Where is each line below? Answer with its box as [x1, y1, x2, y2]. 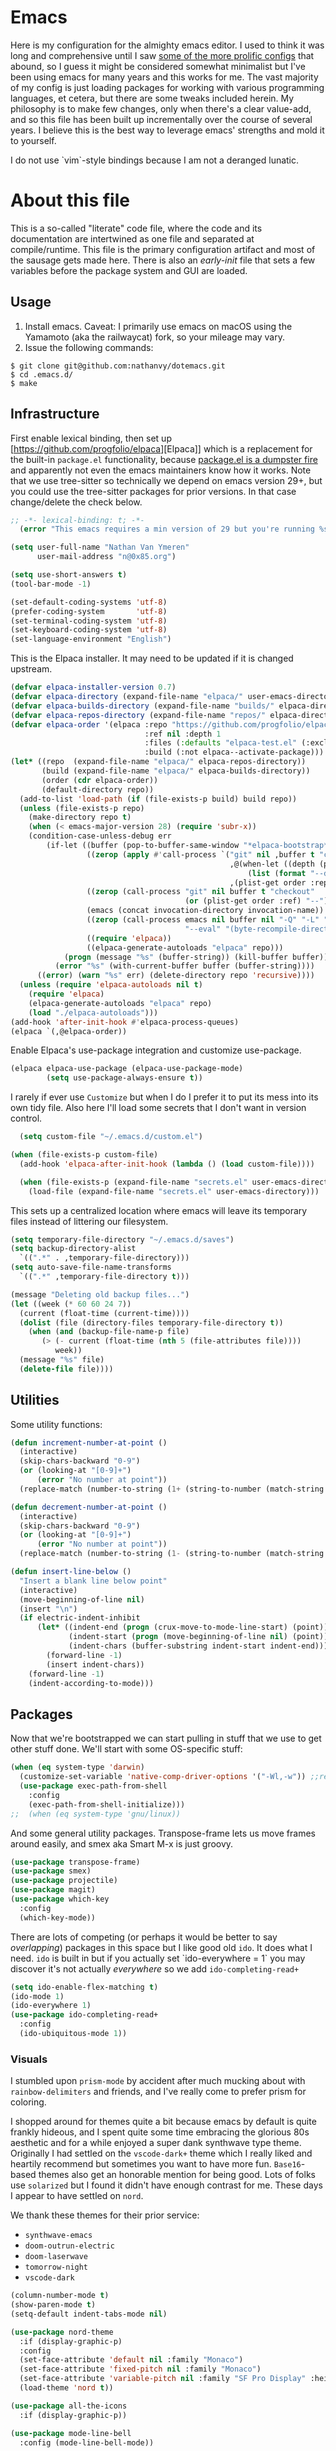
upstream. [10, 663, 53, 675]
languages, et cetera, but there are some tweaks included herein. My [10, 92, 295, 104]
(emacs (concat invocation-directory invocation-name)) [86, 906, 325, 916]
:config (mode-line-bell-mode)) [19, 2437, 155, 2448]
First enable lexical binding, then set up [10, 432, 172, 444]
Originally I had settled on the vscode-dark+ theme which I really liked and [10, 2147, 313, 2160]
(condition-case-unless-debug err [28, 831, 172, 841]
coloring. [10, 2096, 47, 2108]
